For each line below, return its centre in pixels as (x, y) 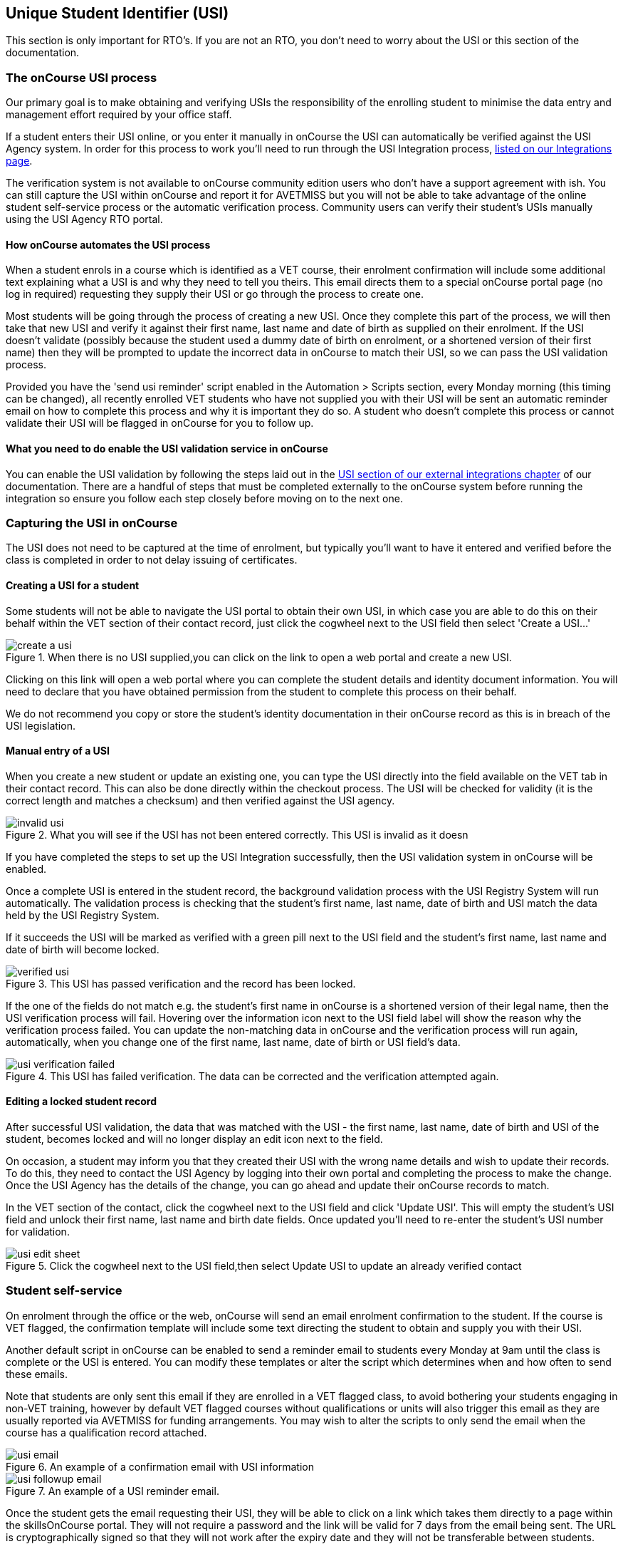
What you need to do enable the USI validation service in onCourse (167, 449)
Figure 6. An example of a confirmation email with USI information (160, 1466)
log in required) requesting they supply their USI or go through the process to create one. (215, 294)
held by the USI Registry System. (83, 915)
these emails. (37, 1374)
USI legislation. (41, 725)
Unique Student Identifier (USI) (117, 13)
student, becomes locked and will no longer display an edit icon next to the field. (194, 1139)
